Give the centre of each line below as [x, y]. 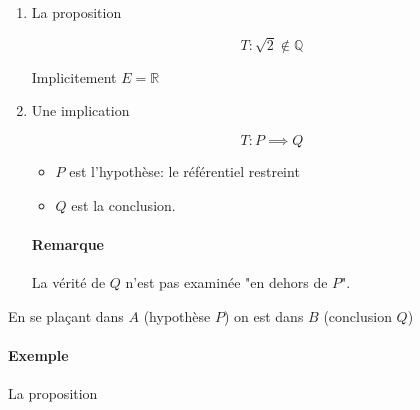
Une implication [80, 110]
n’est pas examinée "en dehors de [226, 281]
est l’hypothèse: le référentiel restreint [184, 170]
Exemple [38, 354]
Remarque [67, 243]
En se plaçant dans [66, 315]
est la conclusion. [123, 204]
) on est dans [263, 315]
